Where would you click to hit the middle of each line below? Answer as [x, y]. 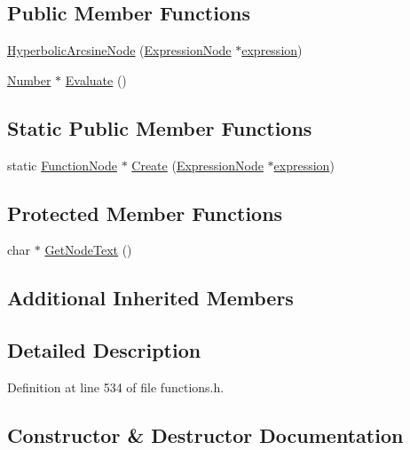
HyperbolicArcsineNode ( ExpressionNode [119, 50]
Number [29, 79]
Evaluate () [96, 79]
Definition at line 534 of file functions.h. [116, 387]
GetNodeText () [88, 250]
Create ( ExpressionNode [197, 165]
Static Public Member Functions [160, 127]
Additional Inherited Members [150, 298]
